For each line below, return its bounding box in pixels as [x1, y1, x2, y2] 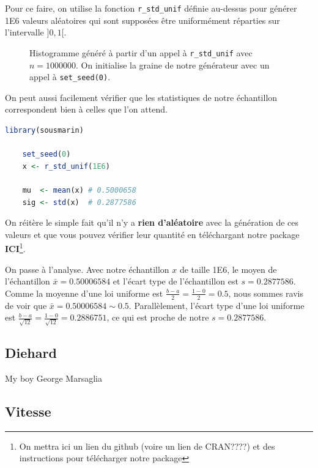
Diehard [5, 343, 57, 362]
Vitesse [5, 402, 51, 421]
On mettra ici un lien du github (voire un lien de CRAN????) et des [19, 439, 275, 452]
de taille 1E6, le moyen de [179, 262, 277, 275]
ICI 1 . [5, 240, 26, 254]
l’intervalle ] [5, 26, 50, 39]
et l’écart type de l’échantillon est [113, 275, 239, 288]
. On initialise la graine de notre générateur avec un [76, 58, 270, 71]
